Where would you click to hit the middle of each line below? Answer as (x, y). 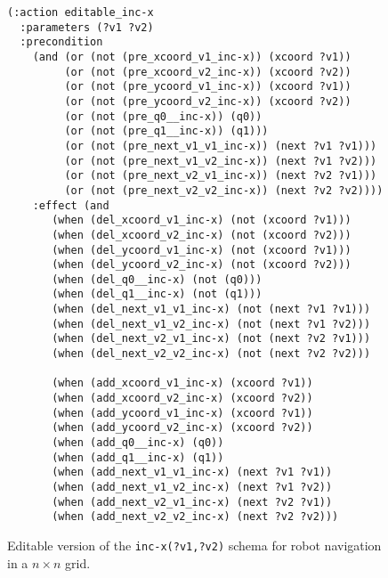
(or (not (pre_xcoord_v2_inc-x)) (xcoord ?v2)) (208, 72)
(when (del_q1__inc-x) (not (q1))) (157, 294)
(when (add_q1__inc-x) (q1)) (138, 457)
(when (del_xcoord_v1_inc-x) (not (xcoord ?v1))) (202, 220)
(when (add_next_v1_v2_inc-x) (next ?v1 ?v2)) (192, 487)
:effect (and (71, 205)
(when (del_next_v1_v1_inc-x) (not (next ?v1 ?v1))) (211, 309)
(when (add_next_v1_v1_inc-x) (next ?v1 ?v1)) (192, 472)
